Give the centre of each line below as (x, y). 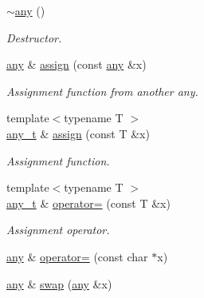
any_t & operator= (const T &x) (88, 203)
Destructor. (34, 37)
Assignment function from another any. (102, 91)
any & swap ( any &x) (59, 283)
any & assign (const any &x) (76, 64)
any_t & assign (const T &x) (78, 133)
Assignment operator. (58, 230)
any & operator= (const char (77, 256)
